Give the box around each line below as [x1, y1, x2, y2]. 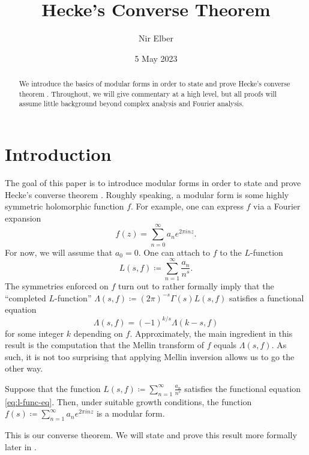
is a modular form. [96, 407, 165, 420]
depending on [73, 327, 123, 339]
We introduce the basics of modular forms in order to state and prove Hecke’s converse [19, 79, 290, 89]
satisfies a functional [229, 291, 304, 304]
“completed [5, 291, 46, 304]
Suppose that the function [5, 382, 101, 394]
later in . [5, 440, 37, 453]
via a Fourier [253, 200, 301, 212]
